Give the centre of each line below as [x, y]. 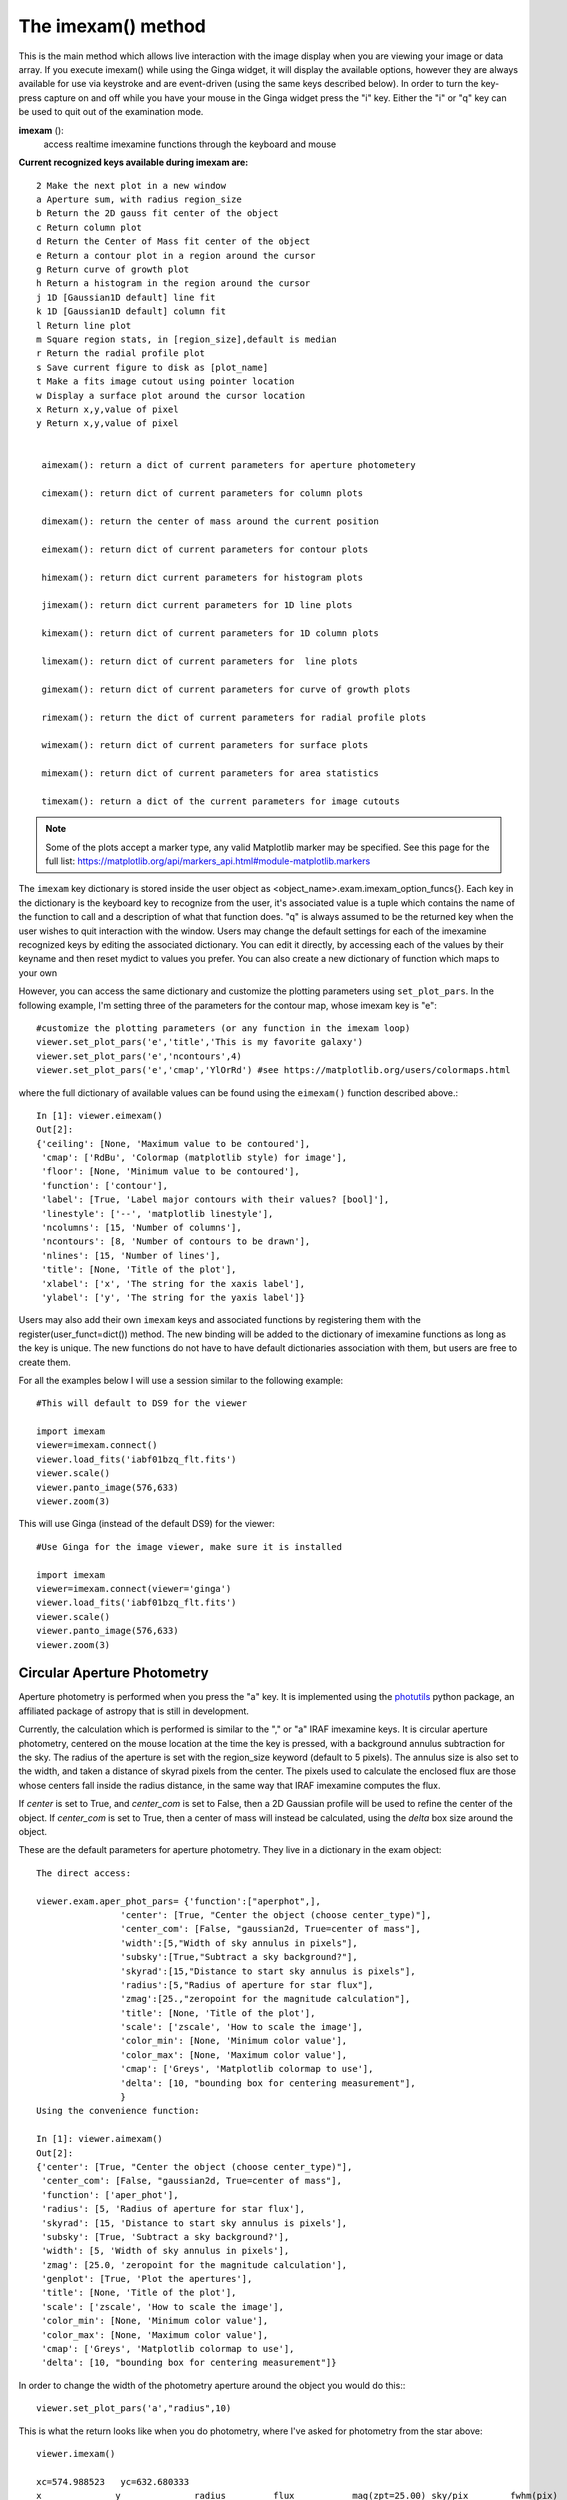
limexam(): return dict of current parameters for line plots [200, 661]
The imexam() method [112, 26]
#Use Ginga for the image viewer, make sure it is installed [189, 1546]
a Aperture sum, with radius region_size [139, 199]
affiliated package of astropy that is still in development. [134, 1711]
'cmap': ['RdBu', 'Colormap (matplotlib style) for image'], [194, 1158]
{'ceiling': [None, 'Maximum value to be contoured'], [173, 1143]
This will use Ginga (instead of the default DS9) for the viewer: [146, 1524]
